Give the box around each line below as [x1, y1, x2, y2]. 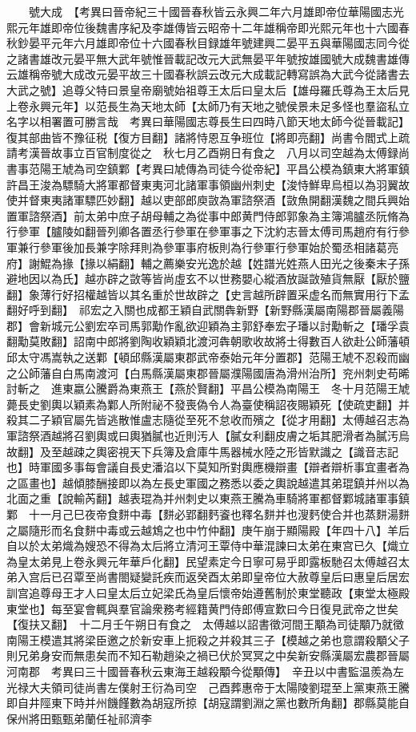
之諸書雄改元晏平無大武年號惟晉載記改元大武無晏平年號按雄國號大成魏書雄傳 [6, 50, 410, 67]
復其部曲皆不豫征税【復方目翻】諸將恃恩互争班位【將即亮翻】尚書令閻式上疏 [6, 128, 410, 145]
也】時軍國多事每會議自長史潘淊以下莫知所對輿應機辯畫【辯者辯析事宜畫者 [6, 459, 398, 475]
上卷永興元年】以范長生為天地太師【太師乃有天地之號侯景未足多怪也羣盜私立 [6, 97, 410, 114]
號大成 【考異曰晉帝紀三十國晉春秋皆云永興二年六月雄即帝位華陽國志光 [28, 3, 404, 19]
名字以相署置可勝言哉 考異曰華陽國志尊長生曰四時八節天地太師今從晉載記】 [6, 113, 410, 130]
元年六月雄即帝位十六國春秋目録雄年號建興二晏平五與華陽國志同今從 [50, 34, 410, 51]
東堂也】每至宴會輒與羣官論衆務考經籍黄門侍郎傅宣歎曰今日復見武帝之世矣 [6, 600, 398, 617]
